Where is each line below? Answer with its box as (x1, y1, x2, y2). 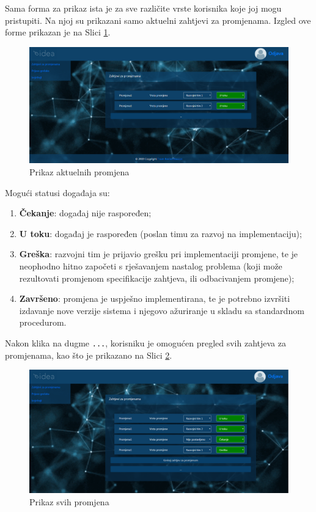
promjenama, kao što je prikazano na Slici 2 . (5, 348, 172, 361)
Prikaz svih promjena (29, 495, 109, 508)
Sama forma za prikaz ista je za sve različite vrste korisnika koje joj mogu (5, 2, 282, 14)
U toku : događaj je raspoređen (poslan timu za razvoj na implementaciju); (19, 227, 302, 240)
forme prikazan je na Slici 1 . (5, 26, 111, 38)
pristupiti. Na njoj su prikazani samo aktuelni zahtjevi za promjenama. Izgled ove (5, 13, 311, 26)
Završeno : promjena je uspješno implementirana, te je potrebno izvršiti (19, 292, 290, 305)
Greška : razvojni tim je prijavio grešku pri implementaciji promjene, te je (19, 247, 298, 260)
